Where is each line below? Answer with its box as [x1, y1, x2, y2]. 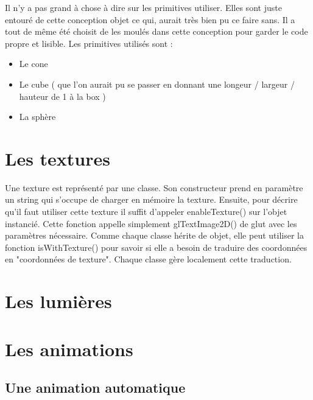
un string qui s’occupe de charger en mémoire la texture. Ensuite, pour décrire [5, 193, 298, 206]
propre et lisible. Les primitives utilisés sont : [5, 37, 173, 49]
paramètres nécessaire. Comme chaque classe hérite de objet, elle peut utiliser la [5, 229, 304, 242]
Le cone [19, 57, 48, 70]
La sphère [19, 110, 56, 123]
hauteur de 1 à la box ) [19, 89, 106, 102]
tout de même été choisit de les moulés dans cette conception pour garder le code [5, 25, 308, 38]
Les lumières [5, 289, 112, 314]
